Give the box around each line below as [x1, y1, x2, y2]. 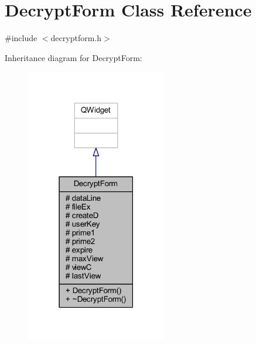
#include [5, 32, 37, 44]
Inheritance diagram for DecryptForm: [5, 51, 142, 63]
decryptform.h [50, 32, 101, 44]
